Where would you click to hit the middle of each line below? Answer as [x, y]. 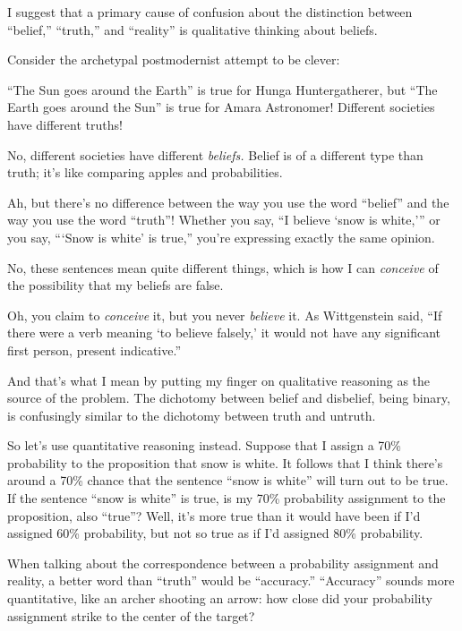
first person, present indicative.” [94, 350]
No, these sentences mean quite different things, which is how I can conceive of [223, 267]
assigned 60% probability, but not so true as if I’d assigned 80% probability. [215, 533]
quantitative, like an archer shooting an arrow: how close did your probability [220, 598]
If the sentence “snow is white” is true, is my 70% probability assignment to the [227, 498]
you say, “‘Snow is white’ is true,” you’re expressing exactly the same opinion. [221, 237]
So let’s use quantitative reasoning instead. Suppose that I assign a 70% [205, 445]
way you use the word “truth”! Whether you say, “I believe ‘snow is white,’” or [224, 220]
